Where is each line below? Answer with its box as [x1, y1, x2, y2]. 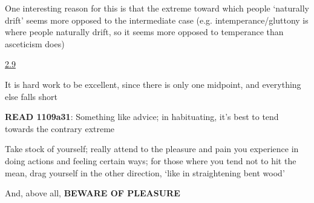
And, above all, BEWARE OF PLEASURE [5, 187, 180, 199]
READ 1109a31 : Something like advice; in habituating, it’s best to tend [5, 110, 279, 123]
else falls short [5, 90, 57, 102]
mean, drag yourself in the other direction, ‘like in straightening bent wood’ [5, 166, 285, 179]
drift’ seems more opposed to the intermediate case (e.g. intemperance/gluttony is [5, 13, 309, 26]
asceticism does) [5, 37, 65, 50]
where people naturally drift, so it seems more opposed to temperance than [5, 25, 284, 38]
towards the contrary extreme [5, 122, 115, 135]
